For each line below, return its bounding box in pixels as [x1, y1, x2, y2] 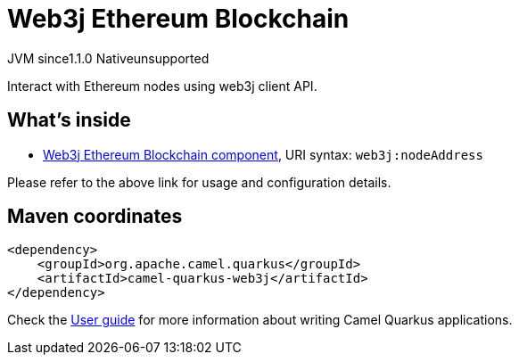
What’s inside [7, 109, 131, 132]
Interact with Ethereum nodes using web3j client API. [7, 78, 317, 94]
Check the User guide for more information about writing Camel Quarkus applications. [7, 312, 513, 328]
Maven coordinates [7, 205, 183, 228]
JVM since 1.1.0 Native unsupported [7, 50, 210, 66]
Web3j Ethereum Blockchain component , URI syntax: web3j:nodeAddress [43, 146, 483, 162]
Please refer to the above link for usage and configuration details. [7, 174, 391, 190]
